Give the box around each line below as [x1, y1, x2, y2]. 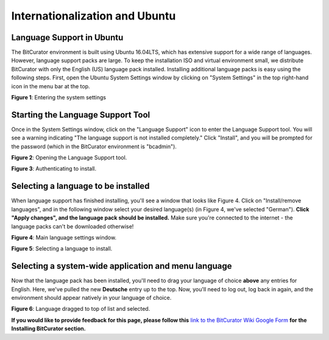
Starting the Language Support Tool [11, 110, 150, 120]
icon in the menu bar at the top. [11, 82, 91, 90]
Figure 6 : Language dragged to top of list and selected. [11, 305, 150, 313]
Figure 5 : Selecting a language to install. [11, 245, 113, 252]
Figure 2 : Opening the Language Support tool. [11, 154, 127, 161]
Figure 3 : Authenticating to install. [11, 165, 97, 172]
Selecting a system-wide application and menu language [11, 261, 232, 271]
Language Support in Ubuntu [11, 32, 124, 43]
